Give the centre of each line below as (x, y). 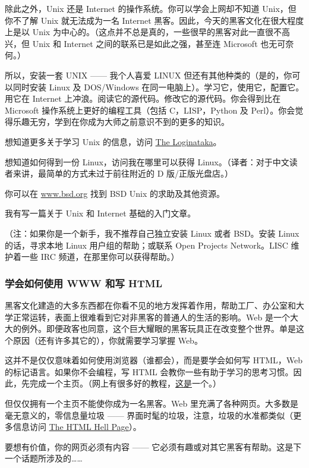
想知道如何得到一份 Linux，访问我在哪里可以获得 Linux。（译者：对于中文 (147, 161)
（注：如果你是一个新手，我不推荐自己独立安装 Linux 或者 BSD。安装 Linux (152, 233)
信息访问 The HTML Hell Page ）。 (77, 427)
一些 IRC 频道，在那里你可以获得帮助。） (100, 257)
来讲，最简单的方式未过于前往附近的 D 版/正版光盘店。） (123, 173)
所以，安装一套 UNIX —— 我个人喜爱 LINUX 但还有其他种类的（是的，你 (149, 75)
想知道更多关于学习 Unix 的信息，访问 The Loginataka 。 (113, 141)
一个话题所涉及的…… (44, 458)
